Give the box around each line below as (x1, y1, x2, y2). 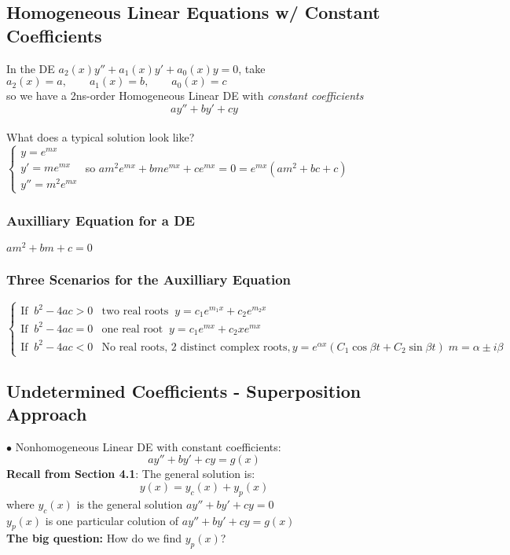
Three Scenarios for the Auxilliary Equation (6, 269, 292, 289)
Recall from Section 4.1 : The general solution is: (6, 465, 255, 482)
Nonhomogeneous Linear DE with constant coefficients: (15, 438, 281, 454)
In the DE (6, 60, 55, 76)
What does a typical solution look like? (6, 129, 195, 145)
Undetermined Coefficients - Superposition (6, 378, 361, 402)
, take (238, 60, 266, 76)
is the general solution (76, 495, 183, 512)
